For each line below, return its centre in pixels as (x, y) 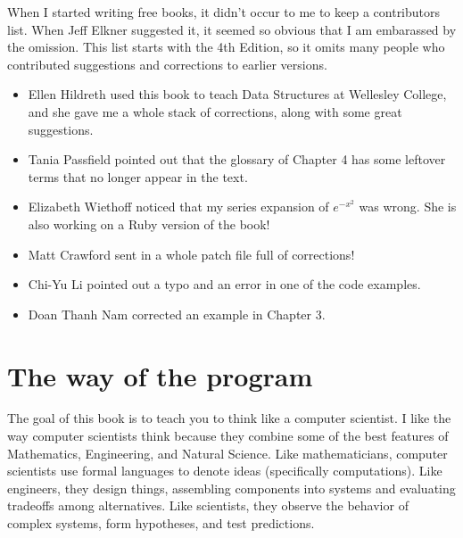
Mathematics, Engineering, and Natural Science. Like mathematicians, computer (227, 453)
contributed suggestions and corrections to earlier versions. (167, 64)
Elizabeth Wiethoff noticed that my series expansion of (178, 207)
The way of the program (160, 375)
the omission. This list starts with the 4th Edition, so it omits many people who (226, 47)
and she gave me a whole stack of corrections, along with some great (215, 111)
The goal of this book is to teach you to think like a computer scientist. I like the (229, 418)
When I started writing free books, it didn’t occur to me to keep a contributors (224, 12)
